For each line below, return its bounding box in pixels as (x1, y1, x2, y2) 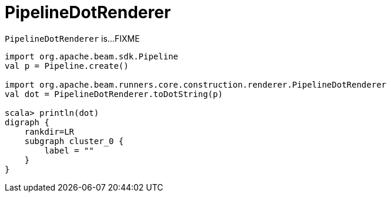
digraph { (5, 117, 49, 127)
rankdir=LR (24, 126, 75, 136)
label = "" (44, 145, 94, 155)
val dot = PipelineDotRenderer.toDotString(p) (5, 89, 223, 99)
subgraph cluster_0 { (24, 136, 124, 146)
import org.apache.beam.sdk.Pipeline (5, 51, 179, 61)
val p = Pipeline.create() (5, 61, 129, 71)
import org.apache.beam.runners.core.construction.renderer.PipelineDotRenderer (5, 79, 387, 89)
